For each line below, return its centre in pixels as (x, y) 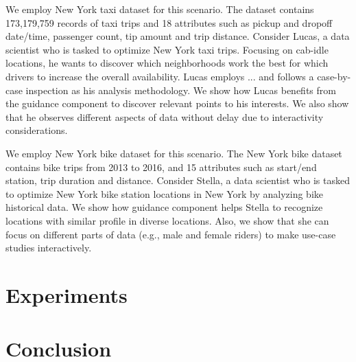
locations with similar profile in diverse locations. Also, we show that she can (167, 220)
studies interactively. (49, 248)
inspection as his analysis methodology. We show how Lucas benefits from (181, 90)
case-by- (334, 76)
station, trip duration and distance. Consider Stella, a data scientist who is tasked (178, 180)
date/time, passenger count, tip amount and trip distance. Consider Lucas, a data (178, 36)
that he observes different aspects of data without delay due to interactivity (165, 116)
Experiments (67, 294)
